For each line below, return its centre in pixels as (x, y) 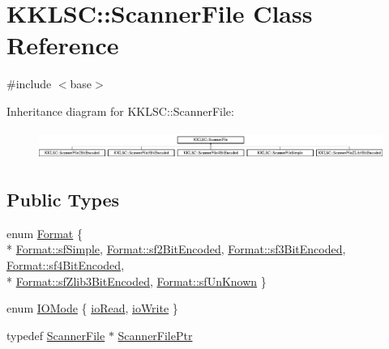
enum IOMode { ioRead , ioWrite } (92, 308)
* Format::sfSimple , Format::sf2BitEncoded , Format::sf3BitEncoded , (176, 249)
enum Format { (45, 233)
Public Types (63, 199)
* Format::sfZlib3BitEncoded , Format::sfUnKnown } (137, 281)
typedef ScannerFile (56, 335)
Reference (63, 45)
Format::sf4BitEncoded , (66, 264)
